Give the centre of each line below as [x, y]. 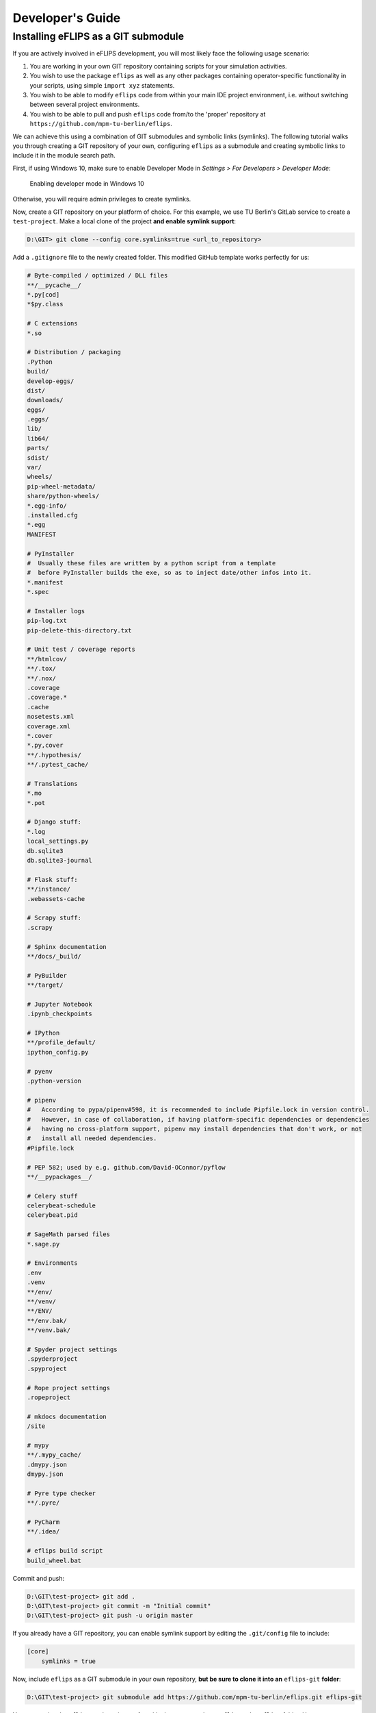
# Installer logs [56, 611]
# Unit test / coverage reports [81, 650]
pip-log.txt [47, 621]
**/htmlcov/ [47, 659]
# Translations [52, 784]
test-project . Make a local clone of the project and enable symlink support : [124, 221]
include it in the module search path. [64, 156]
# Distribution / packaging [74, 352]
